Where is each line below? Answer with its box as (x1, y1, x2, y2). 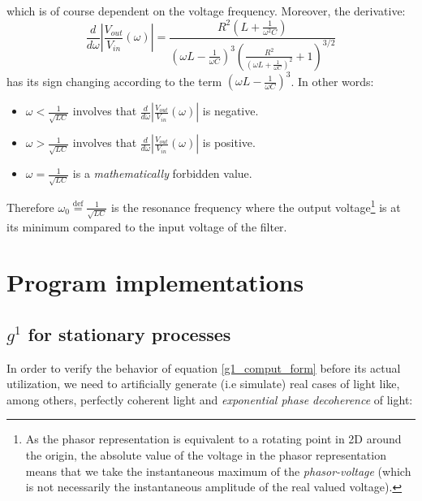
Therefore (6, 198, 54, 215)
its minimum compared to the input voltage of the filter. (6, 218, 287, 235)
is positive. (202, 134, 256, 151)
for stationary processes (28, 321, 231, 346)
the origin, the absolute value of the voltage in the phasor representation (25, 447, 386, 464)
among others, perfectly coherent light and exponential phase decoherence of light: (6, 391, 413, 408)
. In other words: (291, 72, 374, 89)
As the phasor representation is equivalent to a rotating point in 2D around (25, 430, 402, 447)
